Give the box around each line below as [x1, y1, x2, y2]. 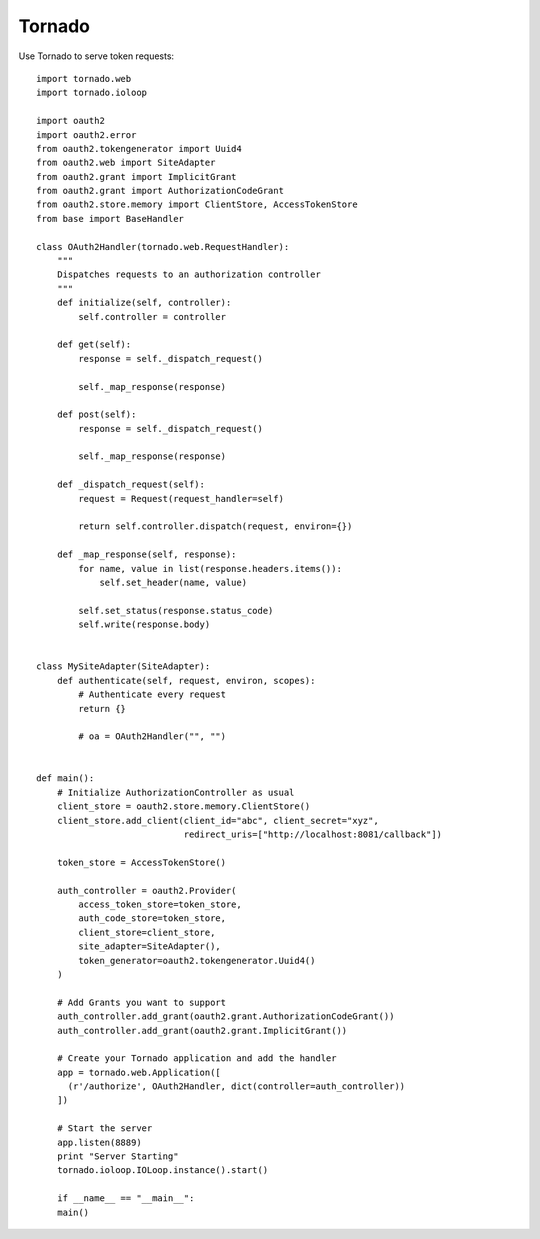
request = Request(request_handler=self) [78, 493, 285, 504]
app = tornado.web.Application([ [56, 1066, 222, 1078]
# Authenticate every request [78, 689, 227, 700]
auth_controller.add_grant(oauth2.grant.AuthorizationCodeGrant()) [56, 1011, 395, 1022]
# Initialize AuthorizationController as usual [56, 786, 295, 798]
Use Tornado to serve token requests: [18, 50, 175, 62]
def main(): [36, 773, 95, 784]
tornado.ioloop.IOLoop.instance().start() [56, 1165, 269, 1176]
